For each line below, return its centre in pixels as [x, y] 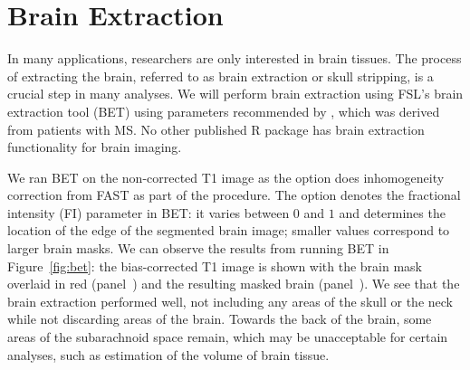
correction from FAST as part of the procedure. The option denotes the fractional [234, 195]
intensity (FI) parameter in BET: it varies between [149, 212]
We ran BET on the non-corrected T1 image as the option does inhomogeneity [226, 177]
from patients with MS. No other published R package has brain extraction [216, 129]
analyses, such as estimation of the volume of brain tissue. [168, 354]
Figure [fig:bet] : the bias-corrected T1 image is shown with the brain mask [215, 266]
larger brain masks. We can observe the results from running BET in [198, 248]
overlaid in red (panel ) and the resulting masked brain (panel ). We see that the [234, 284]
